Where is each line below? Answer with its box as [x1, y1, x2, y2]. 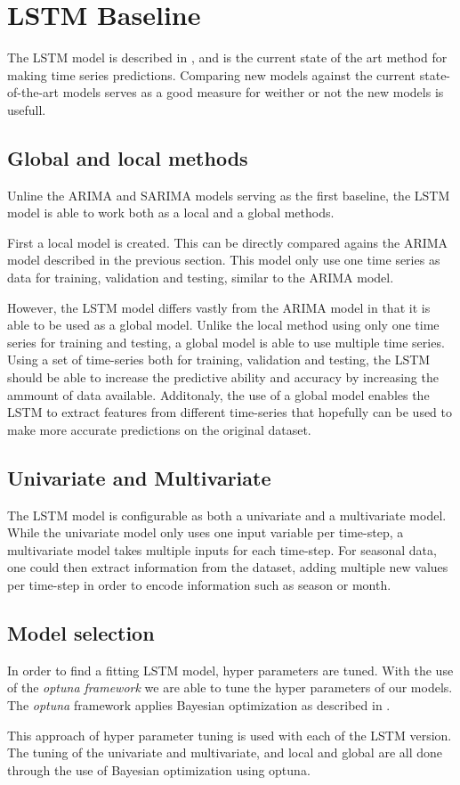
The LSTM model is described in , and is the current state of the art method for [7, 48, 448, 67]
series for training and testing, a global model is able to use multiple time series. [7, 332, 445, 351]
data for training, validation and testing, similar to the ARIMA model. [7, 268, 394, 287]
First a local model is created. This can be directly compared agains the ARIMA [7, 233, 448, 251]
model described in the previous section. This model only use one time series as [7, 250, 440, 269]
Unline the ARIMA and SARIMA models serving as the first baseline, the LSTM [7, 185, 450, 204]
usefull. [7, 100, 46, 119]
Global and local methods [7, 143, 248, 171]
